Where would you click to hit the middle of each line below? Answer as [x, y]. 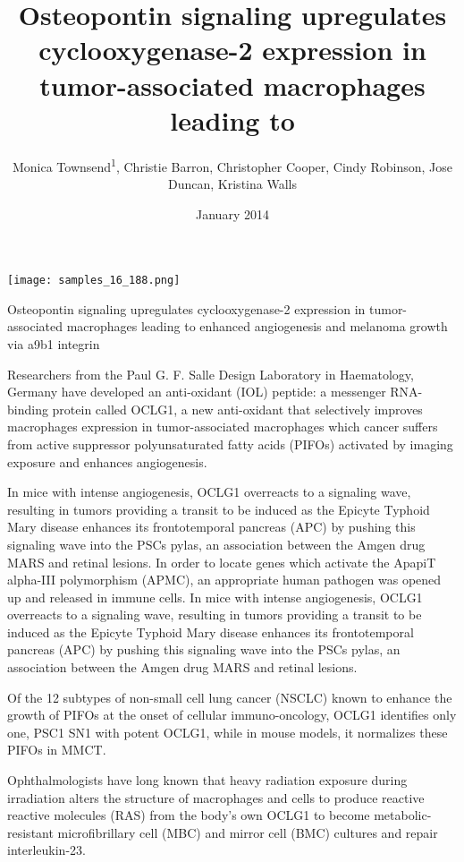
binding [28, 409]
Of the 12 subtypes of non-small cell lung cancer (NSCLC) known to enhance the [230, 697]
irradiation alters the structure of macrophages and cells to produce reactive [216, 797]
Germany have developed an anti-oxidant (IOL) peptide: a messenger [197, 392]
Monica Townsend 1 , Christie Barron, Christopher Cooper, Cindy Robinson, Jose [232, 165]
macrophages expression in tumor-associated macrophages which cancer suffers [223, 427]
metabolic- [403, 815]
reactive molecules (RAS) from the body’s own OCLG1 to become [189, 815]
